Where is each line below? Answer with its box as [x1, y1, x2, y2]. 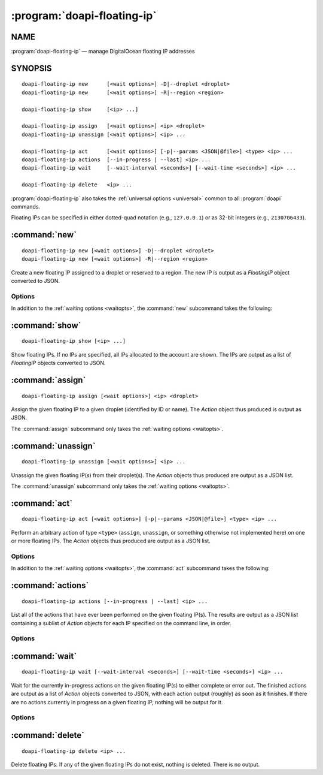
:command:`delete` [11, 730, 85, 740]
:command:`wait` [11, 651, 77, 661]
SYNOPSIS [11, 63, 52, 73]
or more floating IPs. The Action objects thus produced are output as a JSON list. [11, 537, 211, 545]
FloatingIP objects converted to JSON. [11, 360, 106, 367]
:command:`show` [11, 320, 81, 330]
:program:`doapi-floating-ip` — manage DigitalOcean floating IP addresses [11, 48, 195, 55]
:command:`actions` [11, 580, 89, 590]
